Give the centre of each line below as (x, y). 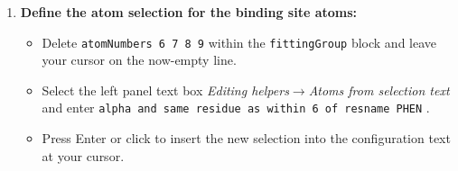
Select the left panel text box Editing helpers (165, 90)
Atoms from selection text (379, 90)
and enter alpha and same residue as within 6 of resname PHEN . (236, 108)
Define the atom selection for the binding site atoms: (189, 12)
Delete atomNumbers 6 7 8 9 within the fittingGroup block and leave (239, 42)
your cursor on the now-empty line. (139, 60)
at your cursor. (83, 155)
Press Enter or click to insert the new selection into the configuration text (246, 138)
